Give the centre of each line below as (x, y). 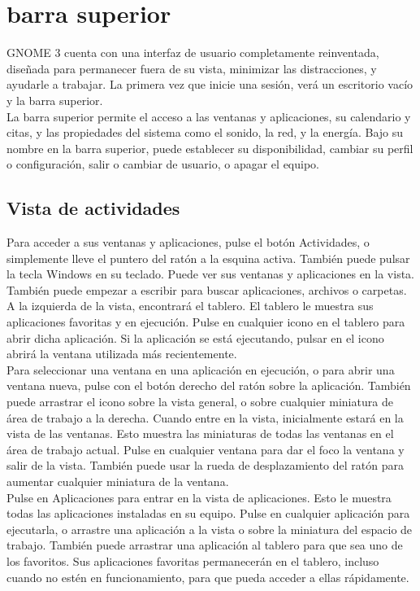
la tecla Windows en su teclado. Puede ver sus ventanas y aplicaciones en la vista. (210, 274)
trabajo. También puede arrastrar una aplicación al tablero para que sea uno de (205, 545)
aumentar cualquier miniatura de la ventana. (118, 481)
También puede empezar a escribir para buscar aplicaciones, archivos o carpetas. (207, 289)
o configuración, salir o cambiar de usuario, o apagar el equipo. (163, 164)
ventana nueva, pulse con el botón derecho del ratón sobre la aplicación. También (209, 385)
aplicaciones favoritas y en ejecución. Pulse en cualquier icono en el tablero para (206, 322)
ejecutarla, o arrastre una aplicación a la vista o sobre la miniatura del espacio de (210, 529)
